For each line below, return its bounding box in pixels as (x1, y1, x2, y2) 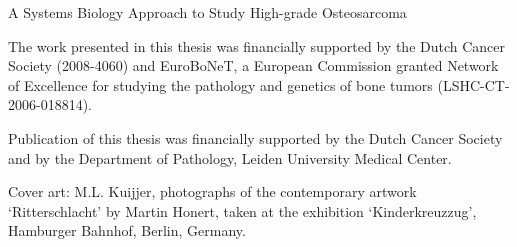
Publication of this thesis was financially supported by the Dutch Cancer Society (8, 127, 503, 148)
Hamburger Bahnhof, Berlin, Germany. (8, 220, 246, 241)
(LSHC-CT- (437, 74, 510, 95)
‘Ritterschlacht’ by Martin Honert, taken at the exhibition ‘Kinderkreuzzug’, (8, 200, 477, 221)
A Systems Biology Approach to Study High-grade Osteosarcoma (8, 2, 407, 22)
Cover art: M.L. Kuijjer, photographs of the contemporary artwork (8, 181, 417, 202)
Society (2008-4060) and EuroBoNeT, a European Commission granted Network (8, 55, 499, 76)
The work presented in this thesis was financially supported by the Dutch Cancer (8, 35, 506, 56)
